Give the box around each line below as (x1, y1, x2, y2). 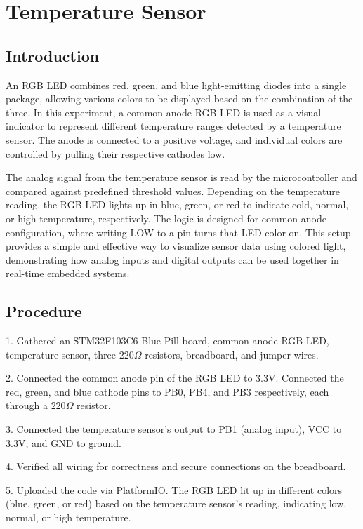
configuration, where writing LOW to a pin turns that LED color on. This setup (6, 225, 351, 239)
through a (6, 398, 48, 413)
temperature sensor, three (6, 347, 117, 361)
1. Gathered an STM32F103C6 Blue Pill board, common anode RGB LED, (6, 333, 329, 348)
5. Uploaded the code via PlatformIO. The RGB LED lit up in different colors (6, 482, 343, 497)
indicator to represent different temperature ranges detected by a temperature (6, 119, 341, 133)
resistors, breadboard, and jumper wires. (145, 347, 319, 361)
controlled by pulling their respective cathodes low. (6, 146, 225, 161)
